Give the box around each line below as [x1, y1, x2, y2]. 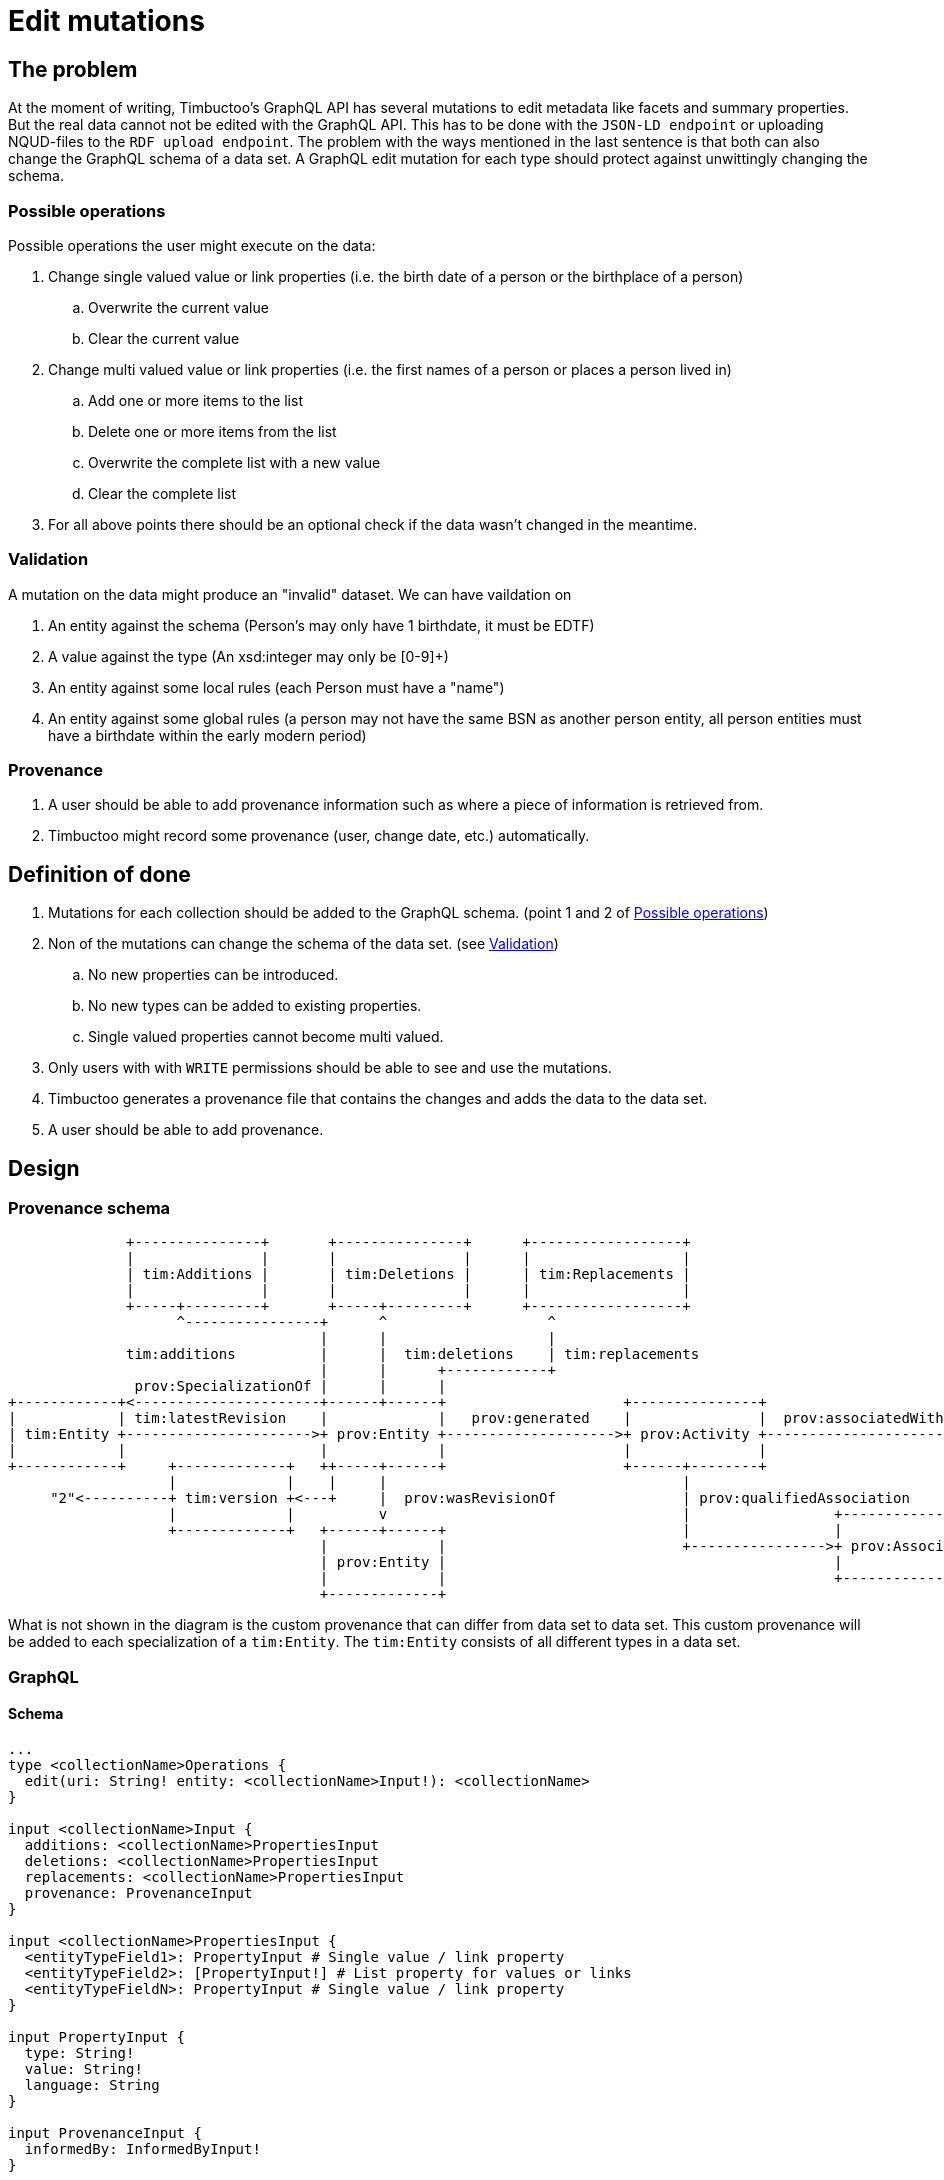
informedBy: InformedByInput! [24, 2141, 261, 2158]
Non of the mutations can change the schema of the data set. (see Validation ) [48, 935, 559, 953]
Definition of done [8, 861, 191, 887]
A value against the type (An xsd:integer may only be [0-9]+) [48, 647, 449, 665]
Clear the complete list [88, 484, 237, 502]
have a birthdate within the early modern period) [48, 726, 367, 744]
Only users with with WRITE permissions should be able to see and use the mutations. [48, 1059, 612, 1077]
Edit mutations [8, 4, 205, 38]
